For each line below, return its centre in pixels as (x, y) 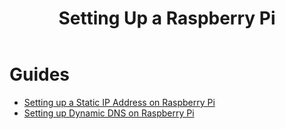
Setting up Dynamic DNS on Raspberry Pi (109, 113)
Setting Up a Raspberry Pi (167, 18)
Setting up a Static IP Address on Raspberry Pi (119, 102)
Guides (40, 74)
